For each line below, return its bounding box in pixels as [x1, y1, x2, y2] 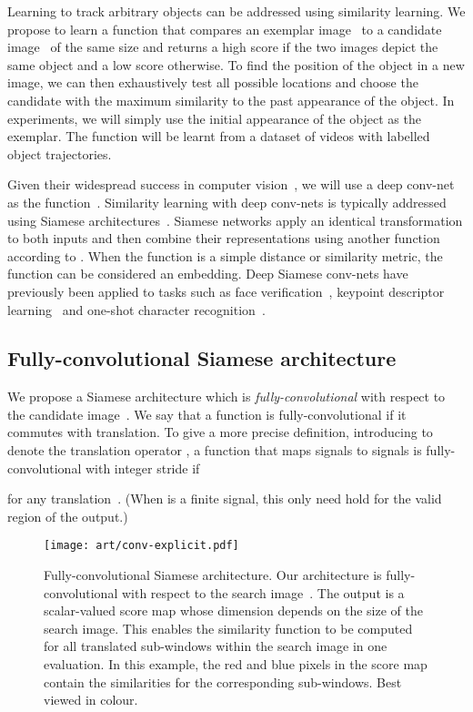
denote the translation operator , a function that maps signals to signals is [7, 441, 422, 460]
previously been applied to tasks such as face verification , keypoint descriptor [7, 281, 445, 300]
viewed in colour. [44, 690, 138, 709]
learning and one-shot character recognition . [7, 300, 266, 319]
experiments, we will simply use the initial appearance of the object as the [7, 108, 421, 127]
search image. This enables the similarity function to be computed [44, 618, 413, 637]
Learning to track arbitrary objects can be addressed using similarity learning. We [7, 2, 466, 20]
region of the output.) [7, 506, 128, 525]
